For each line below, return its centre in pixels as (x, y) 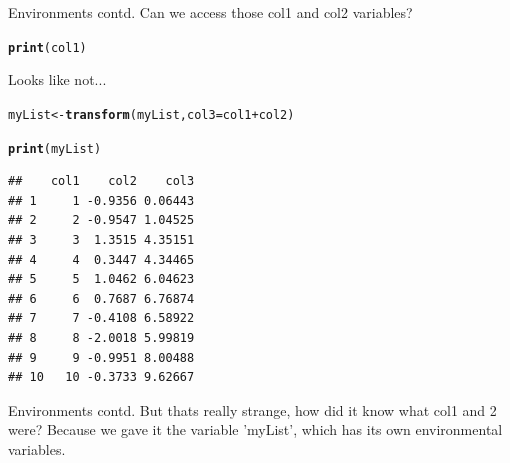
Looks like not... (57, 79)
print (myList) (55, 148)
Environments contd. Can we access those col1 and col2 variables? (210, 12)
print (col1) (47, 47)
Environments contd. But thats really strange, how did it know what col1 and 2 (252, 409)
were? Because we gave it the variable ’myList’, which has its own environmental (255, 429)
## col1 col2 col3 (101, 181)
